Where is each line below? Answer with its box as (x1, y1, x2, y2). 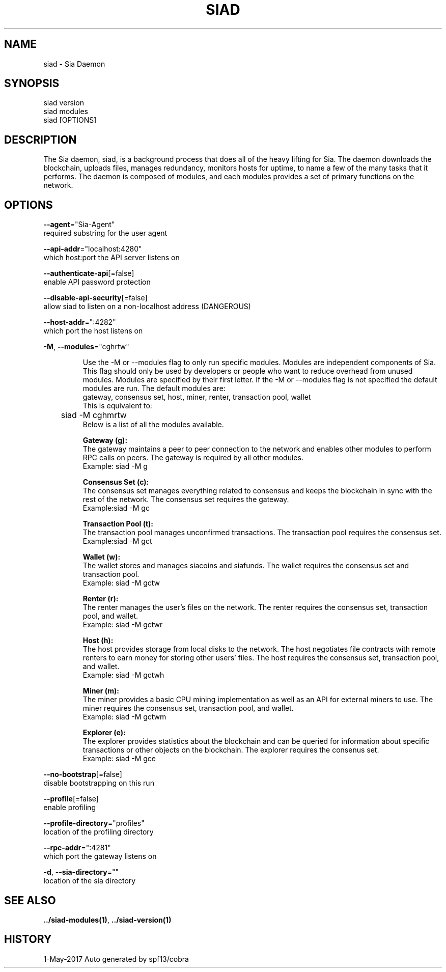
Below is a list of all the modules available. (82, 420, 224, 429)
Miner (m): (82, 686, 119, 696)
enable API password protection (43, 277, 151, 287)
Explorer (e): (82, 728, 126, 737)
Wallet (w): (82, 552, 121, 562)
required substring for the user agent (43, 229, 168, 238)
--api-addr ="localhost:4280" (43, 244, 142, 254)
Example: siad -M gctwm (82, 712, 166, 721)
